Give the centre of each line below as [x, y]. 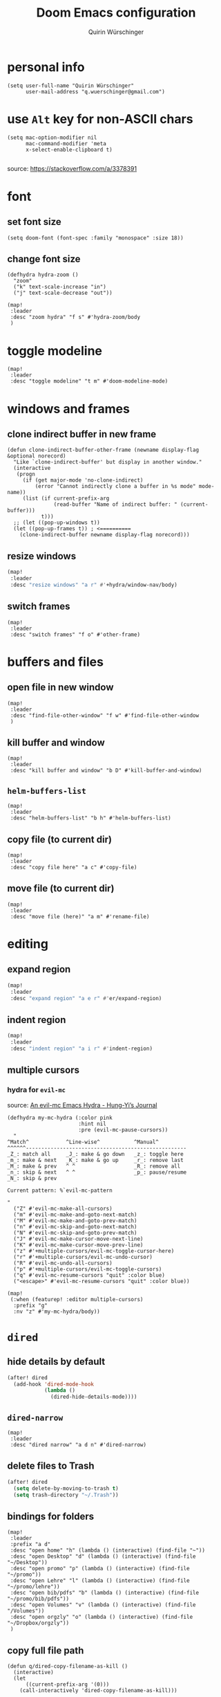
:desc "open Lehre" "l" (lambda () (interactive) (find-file [100, 1581]
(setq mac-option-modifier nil [52, 137]
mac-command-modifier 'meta [66, 143]
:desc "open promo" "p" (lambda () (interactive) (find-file [100, 1569]
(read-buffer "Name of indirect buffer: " [115, 505]
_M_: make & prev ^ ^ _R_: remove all [94, 1166]
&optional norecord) [37, 456]
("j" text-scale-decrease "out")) [63, 293]
